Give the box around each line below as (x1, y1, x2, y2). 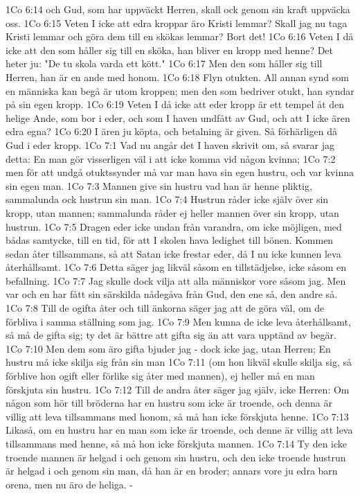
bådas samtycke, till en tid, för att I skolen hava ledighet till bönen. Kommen (6, 233, 334, 247)
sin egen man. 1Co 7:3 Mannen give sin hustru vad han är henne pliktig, (6, 178, 312, 193)
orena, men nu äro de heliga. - (6, 477, 134, 491)
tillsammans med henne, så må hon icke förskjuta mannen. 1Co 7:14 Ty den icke (6, 436, 348, 450)
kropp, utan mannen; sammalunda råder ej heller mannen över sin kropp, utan (6, 205, 339, 220)
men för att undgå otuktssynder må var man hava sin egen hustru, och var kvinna (6, 165, 354, 179)
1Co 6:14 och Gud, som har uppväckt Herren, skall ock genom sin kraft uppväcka (6, 2, 350, 16)
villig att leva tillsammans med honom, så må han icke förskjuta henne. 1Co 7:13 (6, 409, 349, 423)
